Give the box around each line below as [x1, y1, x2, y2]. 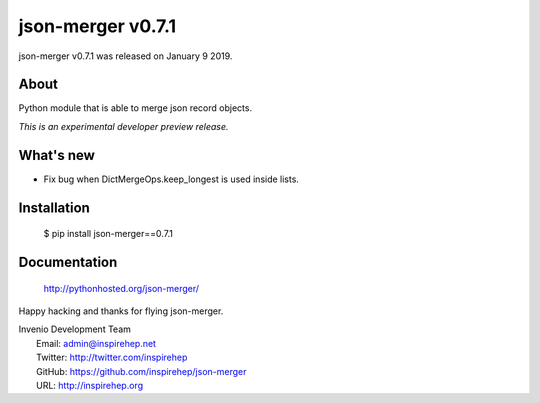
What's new [18, 146, 95, 164]
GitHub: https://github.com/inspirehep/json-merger [36, 365, 247, 377]
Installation [18, 199, 90, 216]
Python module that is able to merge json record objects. [18, 102, 253, 114]
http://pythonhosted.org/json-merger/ [43, 282, 200, 294]
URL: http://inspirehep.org [36, 379, 144, 391]
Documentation [18, 253, 118, 270]
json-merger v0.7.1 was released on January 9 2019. [18, 50, 233, 62]
